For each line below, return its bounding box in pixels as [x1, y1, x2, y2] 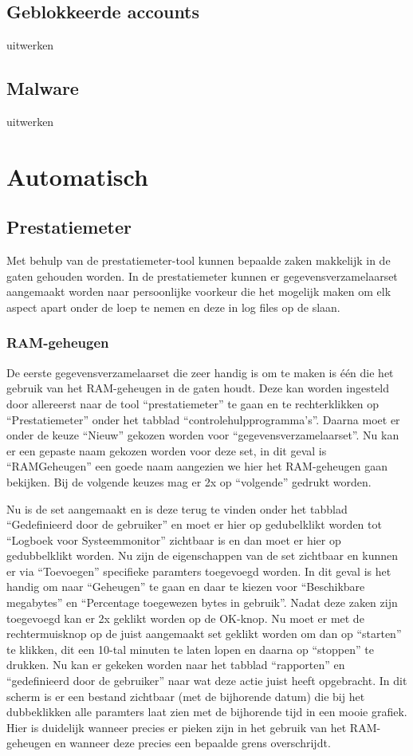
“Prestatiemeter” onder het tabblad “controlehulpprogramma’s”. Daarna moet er [6, 411, 400, 427]
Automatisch [6, 159, 148, 192]
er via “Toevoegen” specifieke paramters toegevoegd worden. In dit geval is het [6, 562, 391, 579]
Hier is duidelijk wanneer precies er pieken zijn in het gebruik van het [6, 719, 347, 735]
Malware [6, 76, 79, 100]
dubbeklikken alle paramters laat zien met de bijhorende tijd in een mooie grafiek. [6, 703, 407, 720]
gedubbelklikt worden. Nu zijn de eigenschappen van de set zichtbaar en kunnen [6, 547, 399, 564]
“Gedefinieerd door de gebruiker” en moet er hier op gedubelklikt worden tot [6, 516, 382, 533]
